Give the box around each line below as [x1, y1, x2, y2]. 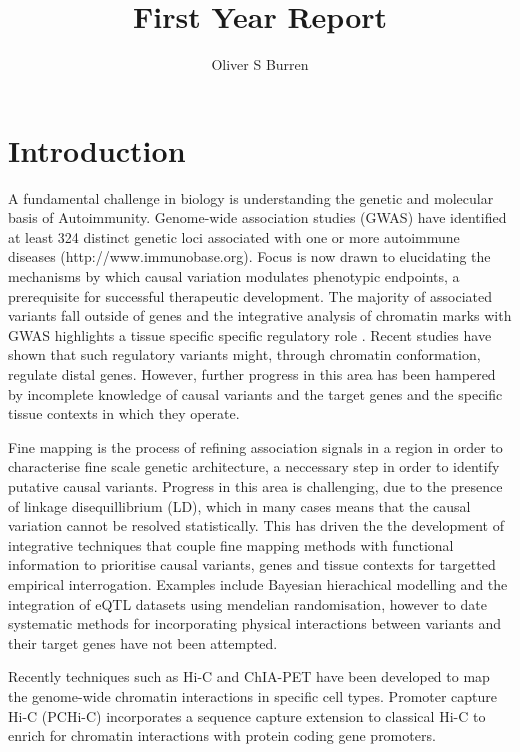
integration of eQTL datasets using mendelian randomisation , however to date [8, 593, 487, 614]
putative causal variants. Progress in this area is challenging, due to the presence [8, 475, 503, 496]
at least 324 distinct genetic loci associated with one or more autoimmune [8, 226, 460, 247]
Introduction [8, 129, 186, 170]
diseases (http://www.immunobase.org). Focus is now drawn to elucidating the [8, 246, 491, 267]
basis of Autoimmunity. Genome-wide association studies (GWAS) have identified [8, 207, 507, 228]
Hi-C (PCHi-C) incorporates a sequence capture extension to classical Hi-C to [8, 705, 486, 726]
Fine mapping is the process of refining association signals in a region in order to [8, 436, 503, 457]
